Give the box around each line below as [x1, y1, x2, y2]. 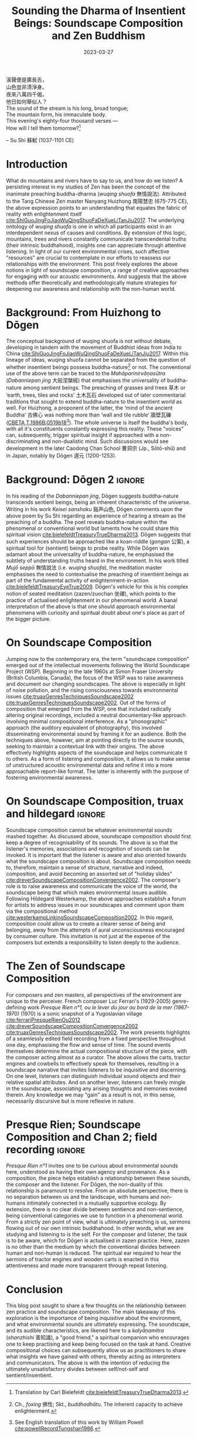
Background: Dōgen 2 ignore [6, 473, 145, 486]
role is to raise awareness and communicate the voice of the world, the [6, 882, 178, 889]
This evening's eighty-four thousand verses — [6, 117, 118, 124]
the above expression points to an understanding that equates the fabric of [6, 204, 187, 211]
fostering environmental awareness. [6, 774, 93, 781]
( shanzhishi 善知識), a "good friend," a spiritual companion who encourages [6, 1334, 189, 1341]
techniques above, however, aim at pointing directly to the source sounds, [6, 736, 185, 744]
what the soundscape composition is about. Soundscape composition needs [6, 858, 191, 865]
